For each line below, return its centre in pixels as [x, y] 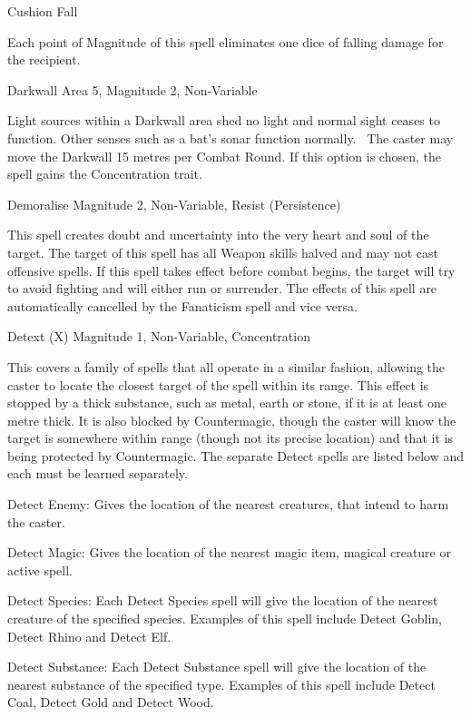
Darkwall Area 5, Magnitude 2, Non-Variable [132, 89]
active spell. [40, 570]
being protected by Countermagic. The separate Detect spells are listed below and [236, 455]
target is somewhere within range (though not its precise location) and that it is [230, 438]
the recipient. [44, 59]
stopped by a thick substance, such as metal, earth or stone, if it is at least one [227, 403]
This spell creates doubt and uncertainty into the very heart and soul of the [218, 235]
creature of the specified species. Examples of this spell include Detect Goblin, [225, 619]
